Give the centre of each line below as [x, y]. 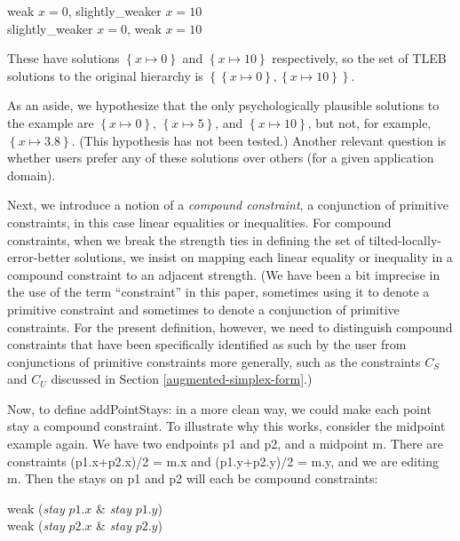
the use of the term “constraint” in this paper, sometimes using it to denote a [218, 292]
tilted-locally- [405, 239]
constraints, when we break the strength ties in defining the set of [186, 239]
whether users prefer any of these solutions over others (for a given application [221, 158]
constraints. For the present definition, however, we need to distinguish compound [230, 326]
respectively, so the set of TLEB [359, 58]
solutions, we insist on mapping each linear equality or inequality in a [263, 257]
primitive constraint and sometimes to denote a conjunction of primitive [203, 309]
